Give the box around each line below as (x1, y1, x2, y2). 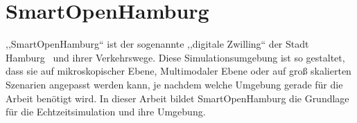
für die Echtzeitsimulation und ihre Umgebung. (6, 104, 206, 119)
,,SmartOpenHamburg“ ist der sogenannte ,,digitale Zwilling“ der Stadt (6, 37, 309, 51)
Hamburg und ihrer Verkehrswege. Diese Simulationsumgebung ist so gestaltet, (6, 50, 345, 64)
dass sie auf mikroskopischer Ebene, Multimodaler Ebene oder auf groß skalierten (6, 64, 351, 78)
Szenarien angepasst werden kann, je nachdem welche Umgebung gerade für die (6, 77, 343, 91)
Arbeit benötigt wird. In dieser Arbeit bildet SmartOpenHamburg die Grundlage (6, 91, 349, 105)
